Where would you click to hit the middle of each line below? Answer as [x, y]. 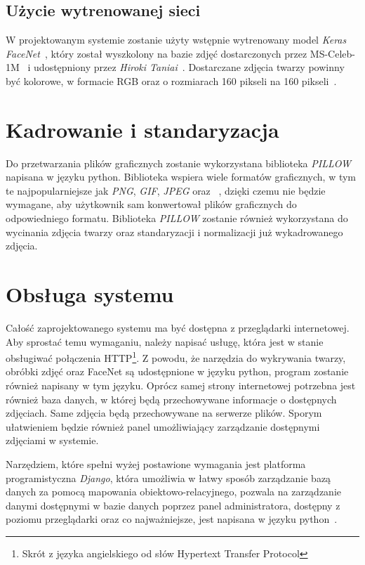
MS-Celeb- [332, 53]
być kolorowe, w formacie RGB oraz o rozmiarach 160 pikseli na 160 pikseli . [171, 80]
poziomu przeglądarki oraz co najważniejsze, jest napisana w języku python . [172, 519]
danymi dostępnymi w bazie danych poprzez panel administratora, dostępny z [173, 505]
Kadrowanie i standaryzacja [142, 129]
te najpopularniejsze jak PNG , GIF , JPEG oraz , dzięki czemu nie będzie [166, 190]
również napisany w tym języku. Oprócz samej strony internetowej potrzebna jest [181, 385]
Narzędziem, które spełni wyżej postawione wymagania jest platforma [156, 463]
